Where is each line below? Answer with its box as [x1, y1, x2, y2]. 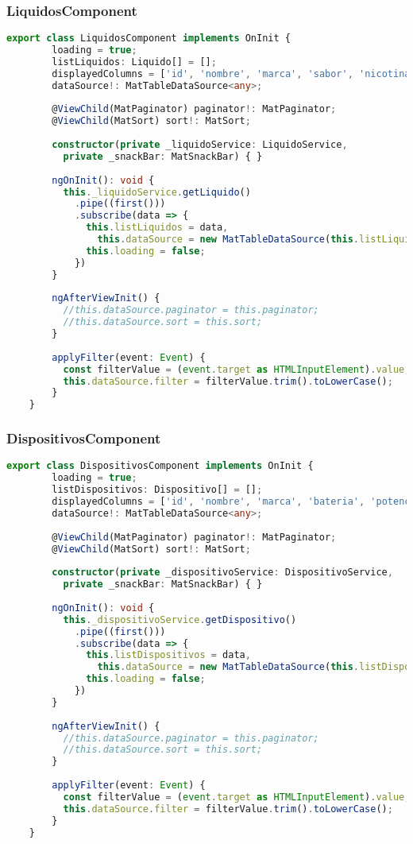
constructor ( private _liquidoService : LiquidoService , [52, 139, 348, 151]
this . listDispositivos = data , [86, 649, 251, 661]
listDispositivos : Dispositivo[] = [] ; [52, 484, 263, 496]
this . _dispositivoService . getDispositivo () [63, 614, 297, 625]
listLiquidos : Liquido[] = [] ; [52, 56, 217, 68]
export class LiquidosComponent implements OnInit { [6, 33, 291, 45]
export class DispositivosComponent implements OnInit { [6, 460, 314, 472]
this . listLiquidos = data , [86, 222, 229, 234]
